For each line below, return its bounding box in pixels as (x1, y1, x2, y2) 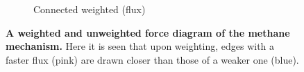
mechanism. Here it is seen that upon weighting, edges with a (6, 39, 275, 53)
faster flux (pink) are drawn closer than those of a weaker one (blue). (6, 52, 299, 66)
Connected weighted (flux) (33, 2, 146, 16)
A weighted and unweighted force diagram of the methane (6, 25, 290, 39)
